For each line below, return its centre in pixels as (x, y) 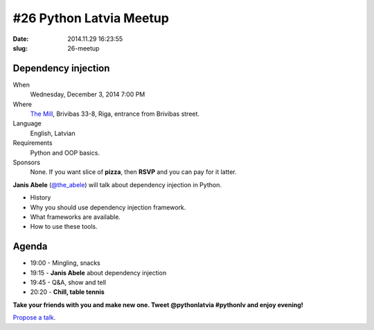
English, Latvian (53, 133)
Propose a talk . (34, 318)
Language (27, 123)
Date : (21, 39)
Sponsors (27, 162)
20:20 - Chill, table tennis (68, 292)
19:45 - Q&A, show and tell (68, 282)
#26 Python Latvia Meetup (91, 18)
